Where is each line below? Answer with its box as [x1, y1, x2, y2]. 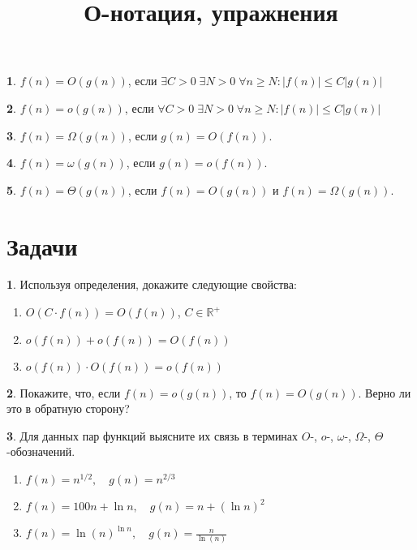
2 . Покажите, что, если [6, 384, 121, 401]
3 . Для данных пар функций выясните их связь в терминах [6, 427, 299, 444]
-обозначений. [6, 443, 75, 460]
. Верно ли [358, 384, 411, 401]
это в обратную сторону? [6, 400, 130, 417]
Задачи [6, 229, 78, 262]
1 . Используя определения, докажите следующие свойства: [6, 276, 297, 293]
